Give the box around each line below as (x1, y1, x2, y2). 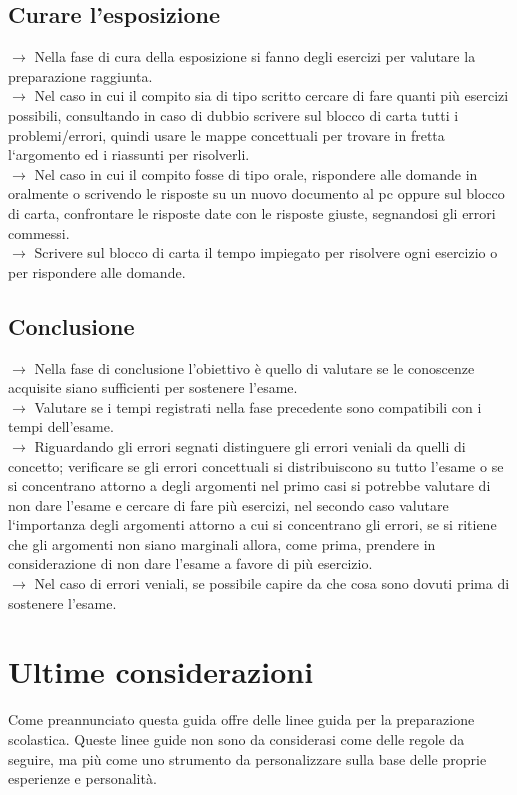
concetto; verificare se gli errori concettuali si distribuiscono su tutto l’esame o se (8, 455, 504, 476)
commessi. (8, 222, 70, 243)
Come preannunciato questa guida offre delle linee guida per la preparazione (8, 709, 475, 730)
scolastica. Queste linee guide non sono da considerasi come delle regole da (8, 728, 465, 749)
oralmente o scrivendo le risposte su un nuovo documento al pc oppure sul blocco (8, 183, 505, 204)
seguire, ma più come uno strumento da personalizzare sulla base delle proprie (8, 748, 487, 769)
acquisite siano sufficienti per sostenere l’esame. (8, 377, 298, 398)
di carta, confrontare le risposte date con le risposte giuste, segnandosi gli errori (8, 202, 496, 223)
